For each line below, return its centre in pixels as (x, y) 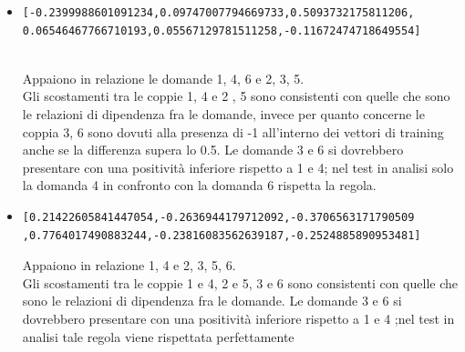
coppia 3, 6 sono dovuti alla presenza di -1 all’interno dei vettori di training (233, 131)
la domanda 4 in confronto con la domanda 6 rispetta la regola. (199, 185)
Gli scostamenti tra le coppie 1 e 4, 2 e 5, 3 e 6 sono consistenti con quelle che (240, 282)
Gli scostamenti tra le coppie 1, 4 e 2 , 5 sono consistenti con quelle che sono (236, 96)
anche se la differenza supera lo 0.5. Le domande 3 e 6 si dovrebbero (213, 150)
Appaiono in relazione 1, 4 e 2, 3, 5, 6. (129, 265)
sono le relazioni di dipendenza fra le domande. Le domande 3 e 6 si (212, 301)
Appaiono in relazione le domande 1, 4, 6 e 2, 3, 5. (163, 78)
